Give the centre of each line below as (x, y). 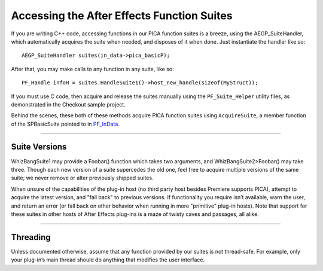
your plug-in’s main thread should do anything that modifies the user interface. (108, 260)
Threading (31, 237)
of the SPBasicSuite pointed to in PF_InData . (65, 124)
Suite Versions (39, 147)
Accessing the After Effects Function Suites (122, 16)
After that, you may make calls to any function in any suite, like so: (92, 69)
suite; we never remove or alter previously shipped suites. (82, 178)
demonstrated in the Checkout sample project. (68, 104)
